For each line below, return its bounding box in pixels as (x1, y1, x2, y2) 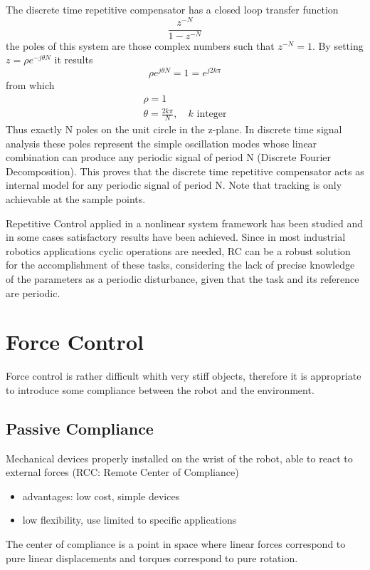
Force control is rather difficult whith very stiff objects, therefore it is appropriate (6, 368, 361, 383)
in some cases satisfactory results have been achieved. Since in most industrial (6, 229, 346, 244)
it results (54, 52, 93, 67)
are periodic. (6, 285, 60, 300)
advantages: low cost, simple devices (22, 488, 180, 503)
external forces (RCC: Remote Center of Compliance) (6, 465, 239, 480)
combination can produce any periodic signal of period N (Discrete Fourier (6, 150, 331, 165)
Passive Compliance (6, 417, 154, 439)
